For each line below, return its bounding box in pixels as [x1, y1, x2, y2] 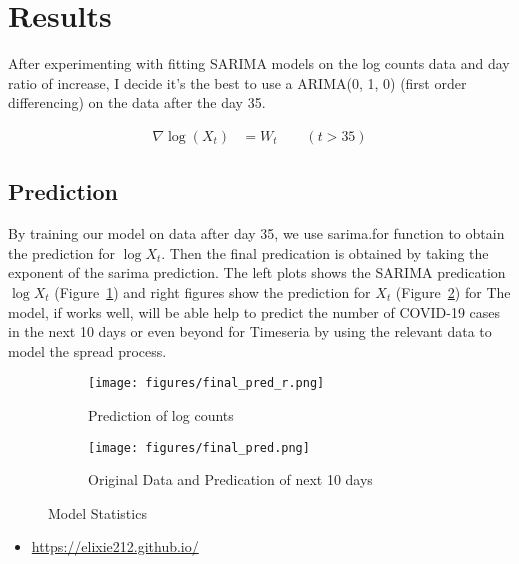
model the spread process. [8, 340, 167, 361]
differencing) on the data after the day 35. [8, 92, 266, 113]
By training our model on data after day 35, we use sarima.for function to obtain [8, 223, 505, 244]
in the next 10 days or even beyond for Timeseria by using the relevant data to [8, 321, 492, 342]
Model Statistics [48, 502, 147, 523]
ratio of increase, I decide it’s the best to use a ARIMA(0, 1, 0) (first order [8, 72, 467, 93]
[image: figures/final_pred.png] [88, 440, 310, 455]
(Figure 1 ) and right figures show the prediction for [54, 281, 371, 302]
